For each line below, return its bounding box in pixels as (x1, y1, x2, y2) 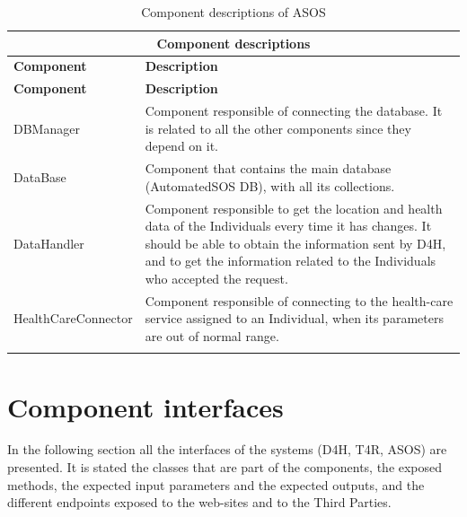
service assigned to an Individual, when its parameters (145, 309, 444, 328)
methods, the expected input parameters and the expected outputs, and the (7, 475, 425, 494)
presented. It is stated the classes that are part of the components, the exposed (7, 458, 443, 477)
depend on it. (145, 136, 219, 155)
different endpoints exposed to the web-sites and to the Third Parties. (7, 493, 392, 512)
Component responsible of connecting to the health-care (145, 291, 454, 310)
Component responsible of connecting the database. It (145, 101, 443, 120)
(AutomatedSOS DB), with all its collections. (145, 176, 395, 195)
